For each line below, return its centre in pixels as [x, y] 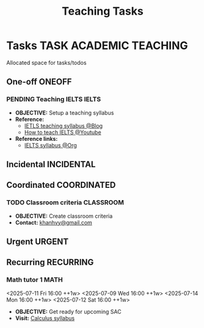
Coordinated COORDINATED [61, 185]
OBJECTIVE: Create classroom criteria [64, 216]
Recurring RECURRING [50, 262]
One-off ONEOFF [39, 82]
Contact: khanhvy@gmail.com [54, 222]
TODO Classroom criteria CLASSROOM [65, 203]
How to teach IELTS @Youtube [63, 132]
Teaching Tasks [103, 11]
